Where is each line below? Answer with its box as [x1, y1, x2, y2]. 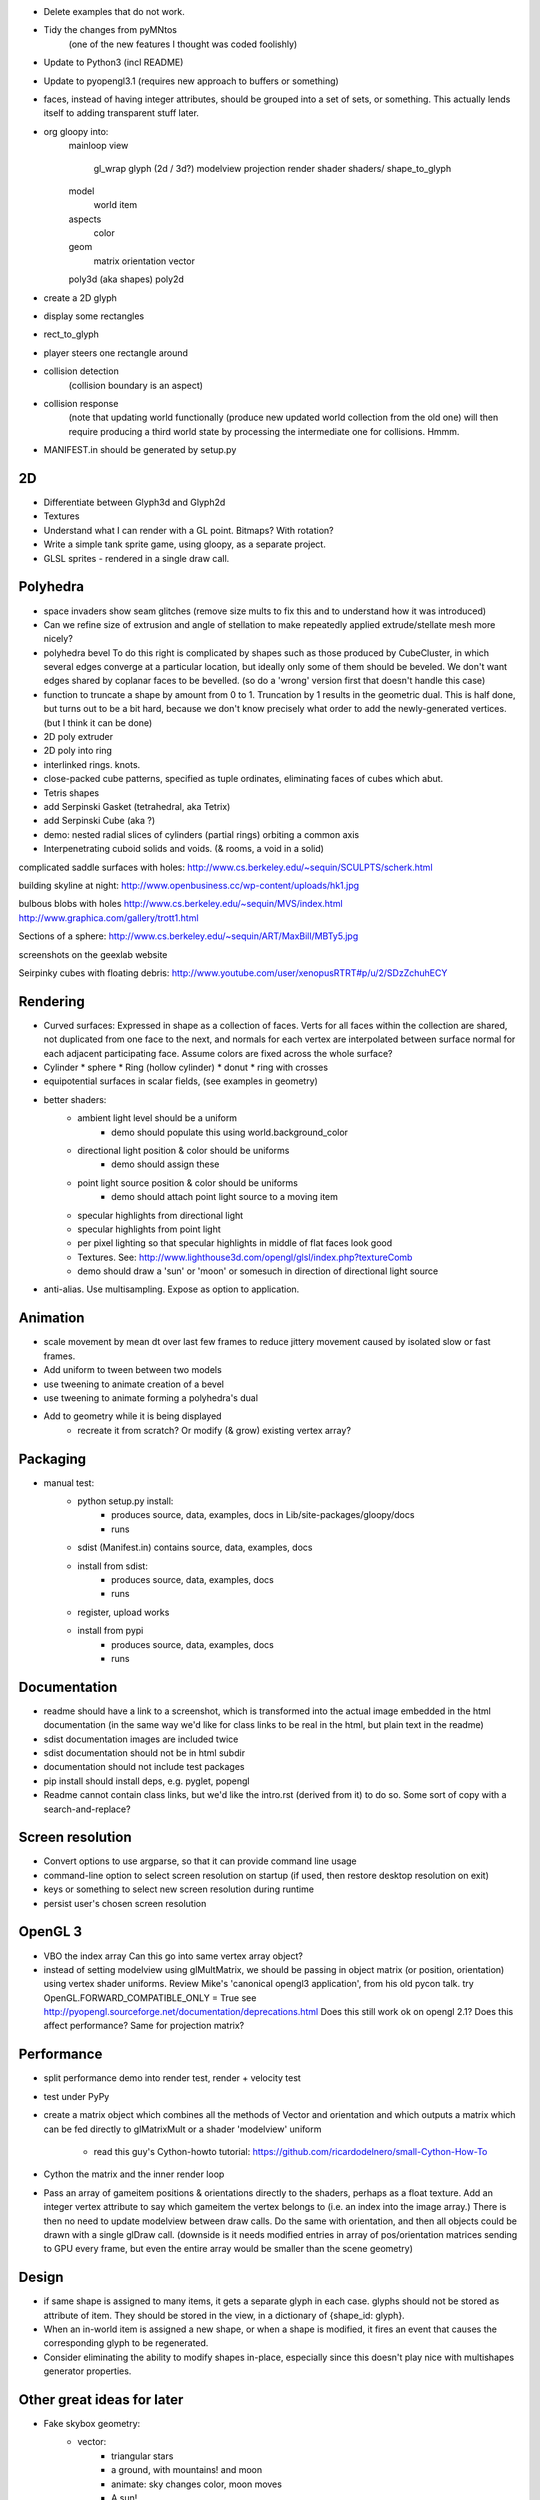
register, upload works [77, 1606, 170, 1618]
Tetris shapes [43, 786, 100, 799]
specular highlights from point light [77, 1223, 221, 1235]
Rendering [18, 993, 85, 1010]
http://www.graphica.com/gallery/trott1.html [18, 911, 199, 924]
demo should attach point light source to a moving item [111, 1191, 339, 1203]
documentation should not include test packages [43, 1761, 245, 1773]
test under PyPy [43, 2090, 110, 2102]
